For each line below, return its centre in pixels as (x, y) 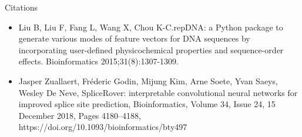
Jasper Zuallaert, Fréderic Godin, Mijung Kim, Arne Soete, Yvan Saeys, (148, 81)
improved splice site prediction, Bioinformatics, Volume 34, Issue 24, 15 (147, 104)
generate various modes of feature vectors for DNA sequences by (134, 38)
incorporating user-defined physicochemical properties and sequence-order (151, 49)
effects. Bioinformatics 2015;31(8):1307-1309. (98, 61)
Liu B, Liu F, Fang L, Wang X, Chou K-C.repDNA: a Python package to (151, 27)
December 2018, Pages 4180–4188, (80, 115)
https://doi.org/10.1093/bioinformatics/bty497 (103, 127)
